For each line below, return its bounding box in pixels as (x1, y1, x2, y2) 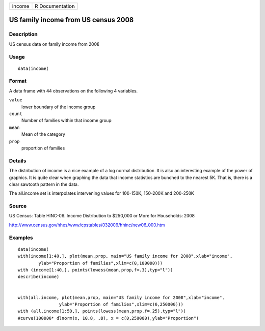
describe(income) (18, 274, 59, 280)
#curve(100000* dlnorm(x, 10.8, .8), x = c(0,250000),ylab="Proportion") (18, 315, 199, 321)
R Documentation (34, 3, 75, 9)
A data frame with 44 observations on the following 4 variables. (9, 88, 138, 93)
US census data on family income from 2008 (9, 41, 100, 47)
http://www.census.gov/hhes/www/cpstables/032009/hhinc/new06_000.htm (9, 222, 165, 228)
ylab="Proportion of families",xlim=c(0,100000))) (38, 260, 163, 266)
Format (9, 78, 27, 85)
